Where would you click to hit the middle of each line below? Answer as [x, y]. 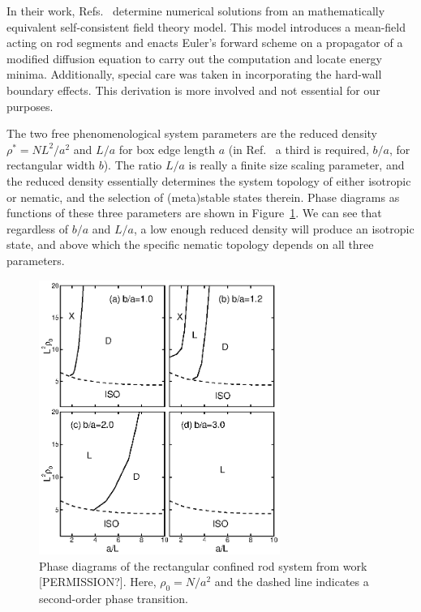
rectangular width [51, 165]
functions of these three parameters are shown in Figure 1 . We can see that [194, 213]
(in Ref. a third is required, [299, 149]
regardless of [38, 228]
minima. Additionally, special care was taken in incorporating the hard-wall [194, 74]
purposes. [30, 106]
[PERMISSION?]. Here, [98, 582]
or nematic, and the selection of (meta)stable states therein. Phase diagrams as [203, 197]
